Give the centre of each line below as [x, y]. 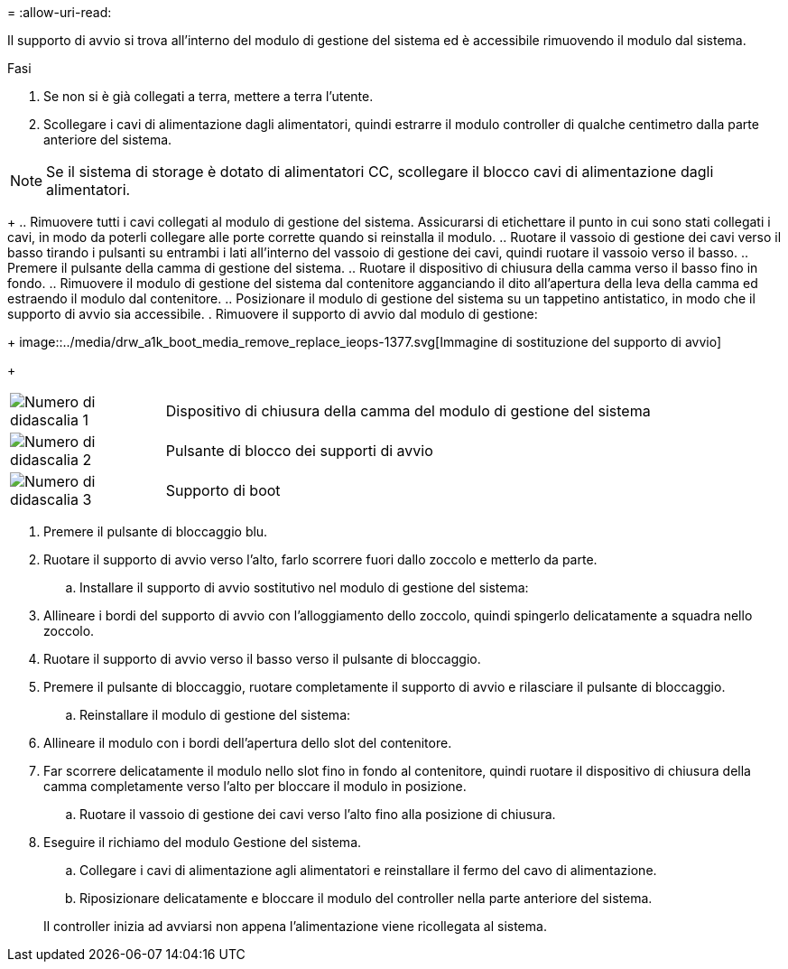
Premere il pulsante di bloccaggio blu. [156, 531]
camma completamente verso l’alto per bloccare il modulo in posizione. [255, 786]
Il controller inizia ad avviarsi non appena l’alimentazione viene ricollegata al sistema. [295, 926]
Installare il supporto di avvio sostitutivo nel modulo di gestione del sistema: [304, 587]
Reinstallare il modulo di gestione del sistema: [215, 715]
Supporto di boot [223, 490]
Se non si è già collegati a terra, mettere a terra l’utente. [209, 96]
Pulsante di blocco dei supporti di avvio [299, 451]
